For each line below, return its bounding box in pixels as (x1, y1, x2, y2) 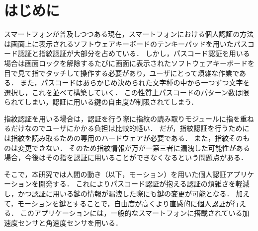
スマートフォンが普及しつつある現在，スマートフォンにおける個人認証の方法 (4, 29, 254, 39)
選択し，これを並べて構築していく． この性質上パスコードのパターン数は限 (4, 87, 249, 97)
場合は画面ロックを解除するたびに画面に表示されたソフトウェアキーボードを (4, 58, 255, 68)
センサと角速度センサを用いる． (17, 217, 122, 228)
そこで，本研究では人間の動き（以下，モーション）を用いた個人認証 (4, 169, 227, 179)
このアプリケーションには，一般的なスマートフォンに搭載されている (20, 208, 243, 218)
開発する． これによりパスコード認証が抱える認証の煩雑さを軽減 (38, 178, 250, 189)
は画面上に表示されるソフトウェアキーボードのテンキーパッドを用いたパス (4, 38, 248, 49)
